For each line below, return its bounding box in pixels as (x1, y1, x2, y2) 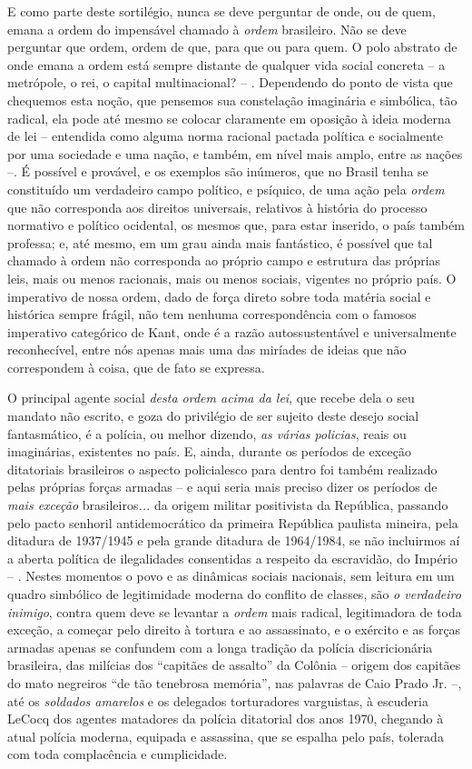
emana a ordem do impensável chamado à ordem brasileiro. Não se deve (7, 19, 407, 38)
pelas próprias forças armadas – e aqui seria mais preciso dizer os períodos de (7, 477, 438, 496)
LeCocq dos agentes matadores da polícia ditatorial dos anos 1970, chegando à (7, 709, 444, 728)
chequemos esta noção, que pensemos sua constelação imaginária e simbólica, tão (7, 90, 457, 109)
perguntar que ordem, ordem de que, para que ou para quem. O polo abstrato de (7, 37, 457, 56)
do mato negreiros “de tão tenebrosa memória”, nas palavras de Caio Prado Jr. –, (7, 673, 462, 692)
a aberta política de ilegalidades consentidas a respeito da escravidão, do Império (7, 548, 457, 567)
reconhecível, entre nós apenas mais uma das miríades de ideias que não (7, 340, 407, 359)
